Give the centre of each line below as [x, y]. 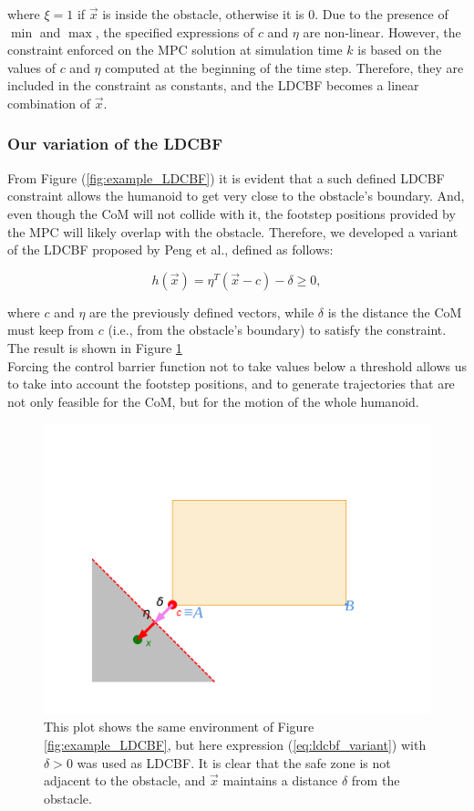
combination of [49, 103]
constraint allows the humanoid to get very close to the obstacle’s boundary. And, [236, 196]
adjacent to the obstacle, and [125, 780]
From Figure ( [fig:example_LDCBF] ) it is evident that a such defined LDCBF [226, 177]
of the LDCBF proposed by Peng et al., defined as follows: [170, 250]
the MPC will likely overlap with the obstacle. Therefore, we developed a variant [233, 231]
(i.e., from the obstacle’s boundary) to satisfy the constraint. [277, 330]
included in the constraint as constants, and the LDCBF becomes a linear [213, 85]
